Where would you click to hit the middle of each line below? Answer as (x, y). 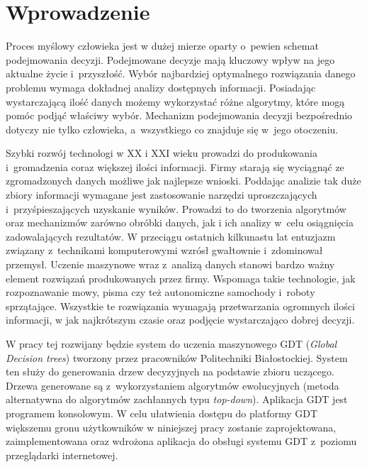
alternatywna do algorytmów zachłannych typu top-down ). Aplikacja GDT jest (177, 399)
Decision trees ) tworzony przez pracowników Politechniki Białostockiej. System (177, 357)
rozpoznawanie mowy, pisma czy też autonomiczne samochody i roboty (160, 292)
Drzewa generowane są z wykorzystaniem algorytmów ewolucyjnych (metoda (173, 385)
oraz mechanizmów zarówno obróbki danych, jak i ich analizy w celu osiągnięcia (180, 222)
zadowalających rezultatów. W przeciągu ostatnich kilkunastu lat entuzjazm (171, 236)
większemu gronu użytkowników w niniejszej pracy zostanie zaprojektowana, (171, 427)
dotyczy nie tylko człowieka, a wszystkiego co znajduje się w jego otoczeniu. (172, 129)
